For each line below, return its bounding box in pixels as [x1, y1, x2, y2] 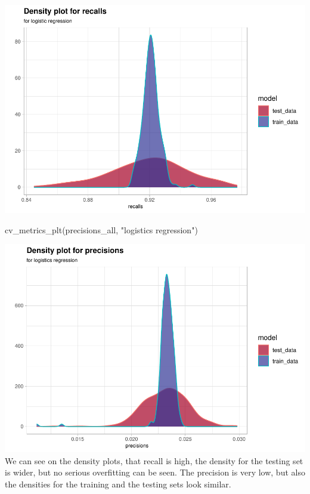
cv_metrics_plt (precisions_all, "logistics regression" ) [5, 223, 198, 236]
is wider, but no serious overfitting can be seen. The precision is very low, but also [5, 466, 305, 478]
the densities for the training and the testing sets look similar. [5, 477, 231, 490]
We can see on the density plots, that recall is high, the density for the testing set [5, 454, 303, 467]
